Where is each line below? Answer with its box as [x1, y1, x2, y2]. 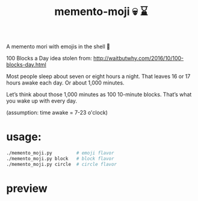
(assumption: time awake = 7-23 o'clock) [6, 109, 108, 116]
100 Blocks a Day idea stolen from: [6, 55, 92, 62]
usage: [6, 130, 42, 144]
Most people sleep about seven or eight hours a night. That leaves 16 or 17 [6, 73, 191, 80]
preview [6, 182, 48, 195]
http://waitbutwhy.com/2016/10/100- [93, 55, 184, 62]
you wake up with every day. [6, 97, 77, 104]
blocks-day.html [6, 61, 46, 68]
